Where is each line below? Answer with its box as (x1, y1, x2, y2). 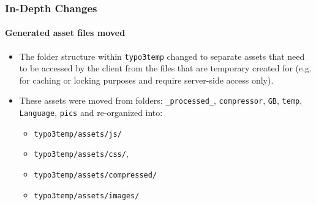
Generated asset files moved (5, 26, 126, 39)
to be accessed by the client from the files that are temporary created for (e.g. (19, 62, 312, 74)
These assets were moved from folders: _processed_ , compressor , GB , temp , (19, 94, 303, 107)
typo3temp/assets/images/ (34, 191, 140, 200)
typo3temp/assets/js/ (34, 129, 122, 138)
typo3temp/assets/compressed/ (34, 171, 157, 180)
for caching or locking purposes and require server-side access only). (19, 73, 274, 86)
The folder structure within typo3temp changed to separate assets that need (19, 49, 305, 62)
